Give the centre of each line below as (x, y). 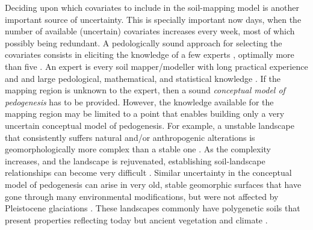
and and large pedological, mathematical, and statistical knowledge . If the (143, 78)
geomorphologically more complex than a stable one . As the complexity (138, 149)
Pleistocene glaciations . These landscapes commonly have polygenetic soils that (153, 208)
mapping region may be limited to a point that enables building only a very (145, 113)
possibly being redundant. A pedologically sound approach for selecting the (144, 42)
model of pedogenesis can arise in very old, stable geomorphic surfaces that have (153, 184)
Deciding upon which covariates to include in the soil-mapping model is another (152, 7)
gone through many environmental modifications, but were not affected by (142, 196)
